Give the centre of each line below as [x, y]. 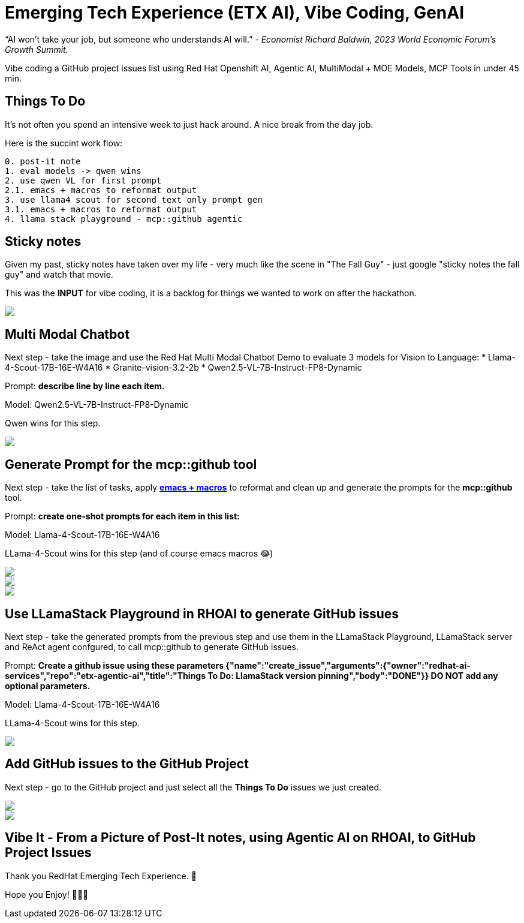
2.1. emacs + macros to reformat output [101, 190]
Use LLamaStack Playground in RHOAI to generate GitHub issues [202, 614]
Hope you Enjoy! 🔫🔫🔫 [47, 894]
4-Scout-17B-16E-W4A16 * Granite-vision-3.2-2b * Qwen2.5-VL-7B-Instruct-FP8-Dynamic [183, 368]
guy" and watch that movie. [59, 275]
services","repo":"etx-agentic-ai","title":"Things [106, 675]
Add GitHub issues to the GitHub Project [127, 764]
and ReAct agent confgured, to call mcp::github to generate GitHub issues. [152, 647]
